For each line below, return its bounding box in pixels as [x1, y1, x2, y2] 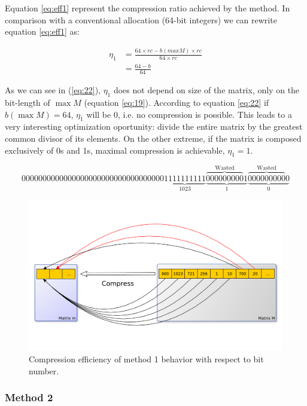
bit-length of [5, 96, 50, 109]
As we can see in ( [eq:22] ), [5, 84, 101, 96]
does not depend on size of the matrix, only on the [113, 84, 300, 96]
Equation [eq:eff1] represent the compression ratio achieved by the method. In [5, 2, 290, 14]
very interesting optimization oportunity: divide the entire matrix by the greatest [5, 120, 303, 133]
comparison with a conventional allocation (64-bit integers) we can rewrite [5, 13, 277, 26]
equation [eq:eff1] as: [5, 25, 80, 38]
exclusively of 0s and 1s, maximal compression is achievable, [5, 144, 225, 156]
